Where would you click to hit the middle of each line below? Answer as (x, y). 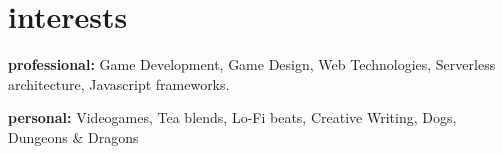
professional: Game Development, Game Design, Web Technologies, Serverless (252, 64)
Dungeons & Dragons (73, 136)
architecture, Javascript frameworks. (119, 83)
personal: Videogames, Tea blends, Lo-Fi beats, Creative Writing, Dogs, (232, 117)
